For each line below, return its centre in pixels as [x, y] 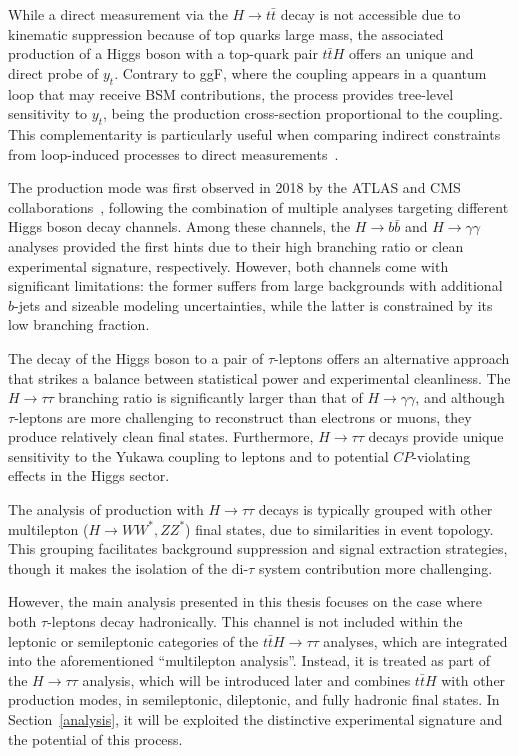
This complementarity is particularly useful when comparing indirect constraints [254, 133]
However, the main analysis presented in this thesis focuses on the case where [245, 601]
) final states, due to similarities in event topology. [339, 528]
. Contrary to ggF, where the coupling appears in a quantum [300, 72]
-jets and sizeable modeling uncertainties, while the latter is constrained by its [253, 304]
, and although [460, 397]
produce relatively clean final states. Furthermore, [161, 436]
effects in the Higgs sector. [89, 475]
